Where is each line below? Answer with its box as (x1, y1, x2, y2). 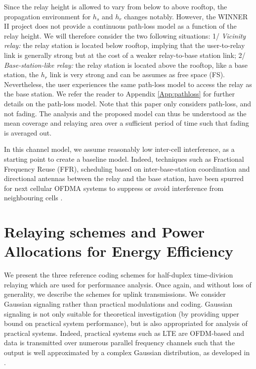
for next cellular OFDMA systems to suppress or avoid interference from (4, 183, 224, 193)
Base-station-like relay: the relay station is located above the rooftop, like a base (4, 59, 248, 70)
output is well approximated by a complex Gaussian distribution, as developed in (4, 347, 250, 357)
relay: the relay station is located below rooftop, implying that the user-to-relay (4, 40, 245, 50)
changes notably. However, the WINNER (124, 11, 248, 21)
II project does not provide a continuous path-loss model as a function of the (4, 21, 237, 31)
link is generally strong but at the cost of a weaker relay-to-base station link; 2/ (4, 49, 246, 60)
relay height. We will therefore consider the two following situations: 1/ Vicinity (4, 30, 246, 41)
